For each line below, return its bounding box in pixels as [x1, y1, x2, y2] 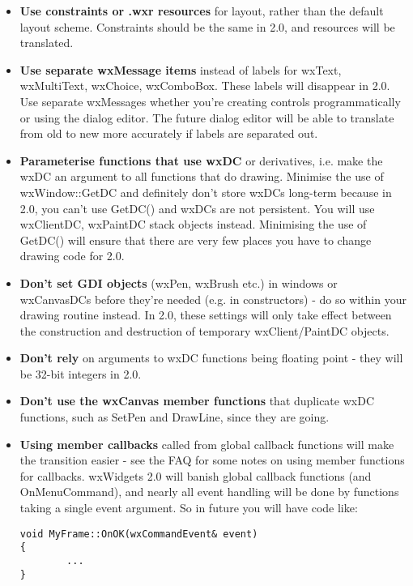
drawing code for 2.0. [19, 247, 125, 264]
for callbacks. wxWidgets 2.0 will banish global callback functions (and [19, 467, 372, 484]
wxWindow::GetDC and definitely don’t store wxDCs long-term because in [19, 183, 392, 200]
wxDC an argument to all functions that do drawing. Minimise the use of [19, 168, 384, 185]
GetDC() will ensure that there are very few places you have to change [19, 231, 372, 248]
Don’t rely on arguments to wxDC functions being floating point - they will [19, 349, 403, 366]
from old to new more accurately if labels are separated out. [19, 125, 318, 142]
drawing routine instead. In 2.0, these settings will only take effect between [19, 306, 392, 323]
